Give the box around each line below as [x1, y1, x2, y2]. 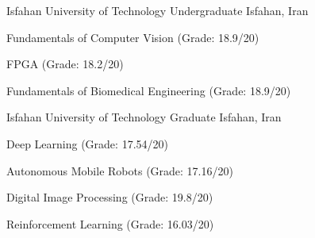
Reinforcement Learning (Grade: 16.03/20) [6, 215, 214, 232]
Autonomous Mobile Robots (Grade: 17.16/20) [6, 162, 233, 178]
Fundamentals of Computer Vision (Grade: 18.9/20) [6, 29, 259, 45]
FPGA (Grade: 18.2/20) [6, 56, 124, 72]
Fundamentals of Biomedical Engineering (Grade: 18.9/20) [6, 82, 291, 98]
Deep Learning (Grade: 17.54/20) [6, 135, 168, 152]
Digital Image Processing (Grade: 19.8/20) [6, 189, 213, 205]
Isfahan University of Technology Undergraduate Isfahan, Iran [6, 2, 309, 18]
